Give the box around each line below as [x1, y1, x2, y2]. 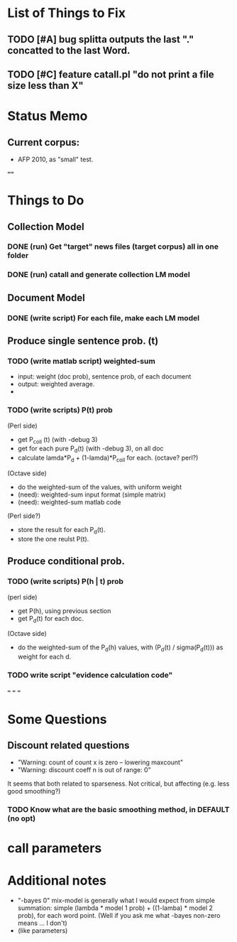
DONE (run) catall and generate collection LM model [7, 270, 190, 280]
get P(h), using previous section [17, 606, 111, 615]
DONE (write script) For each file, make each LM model [7, 313, 200, 323]
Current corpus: [7, 136, 80, 148]
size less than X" [7, 80, 84, 92]
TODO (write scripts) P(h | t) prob [7, 577, 124, 587]
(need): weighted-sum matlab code [17, 498, 121, 507]
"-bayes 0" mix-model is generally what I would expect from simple [17, 896, 215, 904]
